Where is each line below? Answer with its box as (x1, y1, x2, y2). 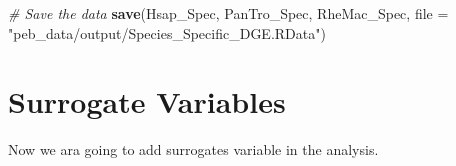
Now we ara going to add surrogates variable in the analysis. (8, 139, 379, 160)
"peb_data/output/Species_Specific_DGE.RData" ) (8, 22, 326, 43)
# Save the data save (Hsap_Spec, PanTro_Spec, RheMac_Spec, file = (8, 3, 449, 23)
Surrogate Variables (8, 81, 286, 122)
